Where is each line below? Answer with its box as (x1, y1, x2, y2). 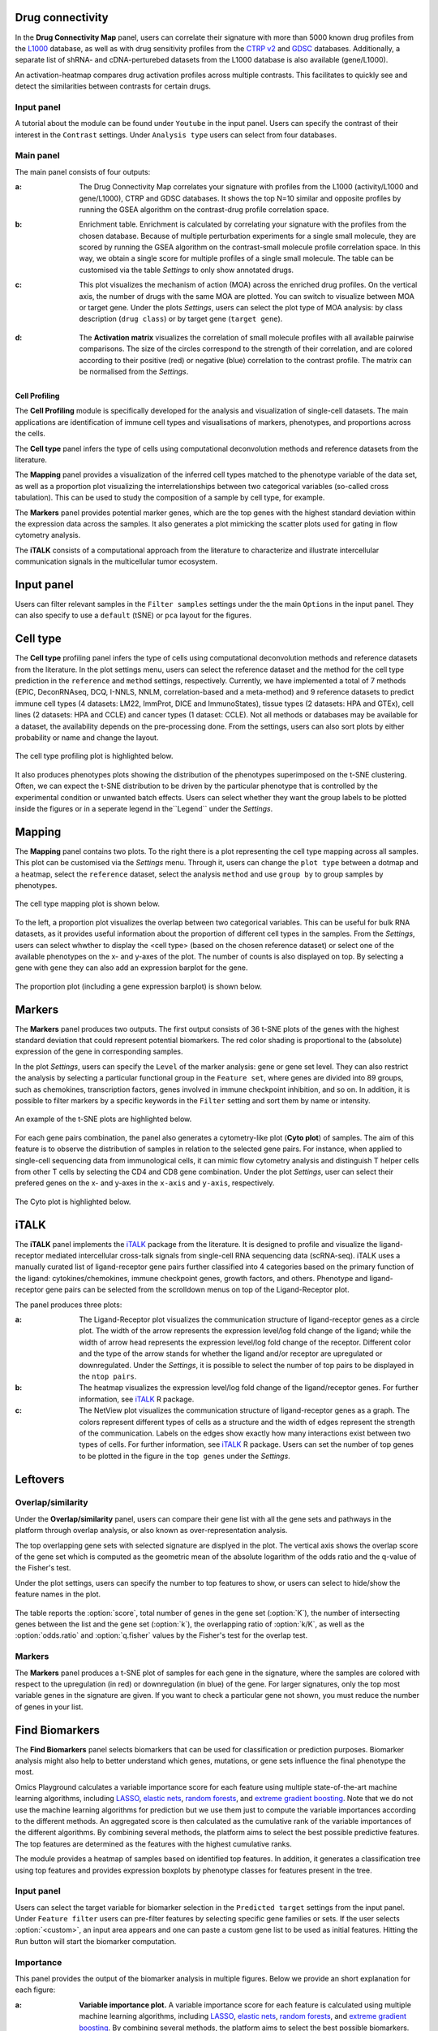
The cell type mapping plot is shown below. (15, 899, 160, 909)
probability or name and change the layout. (15, 733, 159, 743)
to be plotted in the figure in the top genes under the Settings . (79, 1451, 291, 1461)
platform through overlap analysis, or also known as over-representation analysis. (15, 1526, 288, 1535)
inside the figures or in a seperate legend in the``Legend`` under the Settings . (15, 803, 273, 813)
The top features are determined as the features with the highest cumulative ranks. (15, 1838, 292, 1848)
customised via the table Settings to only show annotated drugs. (79, 265, 294, 275)
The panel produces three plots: (15, 1300, 122, 1310)
